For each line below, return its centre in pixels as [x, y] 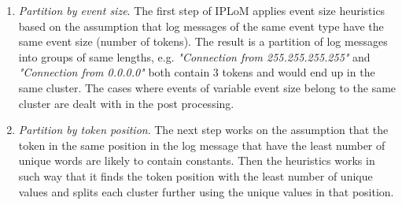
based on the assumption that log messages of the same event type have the [201, 26]
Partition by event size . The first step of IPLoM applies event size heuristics [202, 10]
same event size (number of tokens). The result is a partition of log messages [203, 41]
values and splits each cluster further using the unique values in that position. [206, 191]
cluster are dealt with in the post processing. [126, 103]
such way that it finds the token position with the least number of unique [195, 175]
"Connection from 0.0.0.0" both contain [114, 72]
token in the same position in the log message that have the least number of [202, 145]
